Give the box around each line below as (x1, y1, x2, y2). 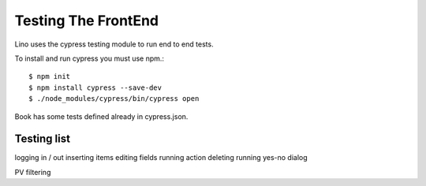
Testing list (14, 132, 71, 146)
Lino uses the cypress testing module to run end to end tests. (14, 39, 214, 49)
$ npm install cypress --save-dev (28, 83, 162, 92)
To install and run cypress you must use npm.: (14, 54, 165, 63)
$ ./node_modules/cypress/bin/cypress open (28, 95, 200, 103)
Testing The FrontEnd (14, 12, 159, 29)
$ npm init (28, 72, 71, 81)
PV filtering (14, 167, 51, 177)
